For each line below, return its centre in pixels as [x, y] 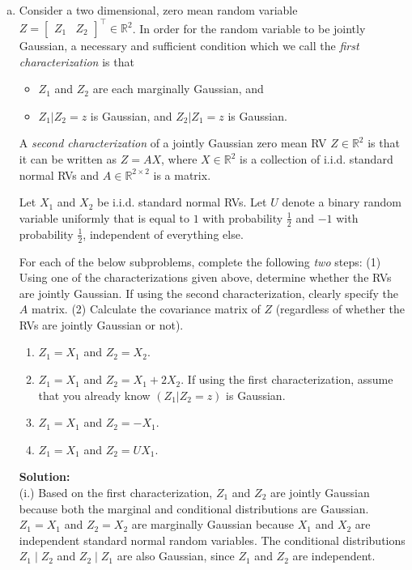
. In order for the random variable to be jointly [249, 28]
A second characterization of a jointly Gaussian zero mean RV [173, 143]
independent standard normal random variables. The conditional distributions [212, 540]
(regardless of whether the [340, 309]
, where [179, 159]
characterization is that [76, 61]
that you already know [94, 395]
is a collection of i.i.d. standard [316, 159]
